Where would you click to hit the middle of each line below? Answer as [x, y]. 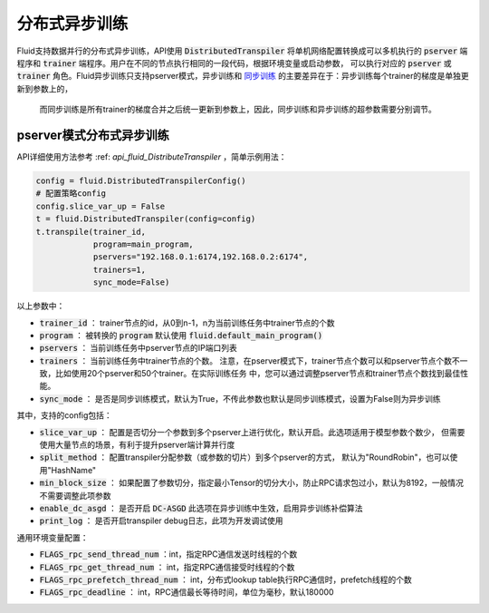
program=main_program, [143, 244]
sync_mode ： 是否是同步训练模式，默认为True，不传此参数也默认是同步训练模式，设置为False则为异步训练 [240, 398]
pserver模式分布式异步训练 [93, 135]
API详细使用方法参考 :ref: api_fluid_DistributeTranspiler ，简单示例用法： [152, 157]
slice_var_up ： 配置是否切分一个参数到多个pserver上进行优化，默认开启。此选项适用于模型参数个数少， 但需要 [252, 432]
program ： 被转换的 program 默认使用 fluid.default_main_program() [181, 335]
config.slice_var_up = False [101, 206]
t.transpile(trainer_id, [91, 232]
